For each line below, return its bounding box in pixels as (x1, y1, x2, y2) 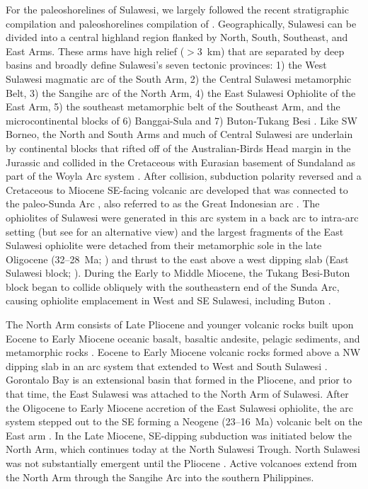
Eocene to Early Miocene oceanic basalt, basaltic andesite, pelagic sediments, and (6, 330, 360, 345)
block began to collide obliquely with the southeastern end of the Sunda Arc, (6, 279, 340, 294)
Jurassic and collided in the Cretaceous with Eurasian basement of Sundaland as (6, 154, 356, 169)
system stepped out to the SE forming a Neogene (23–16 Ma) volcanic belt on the (6, 414, 362, 429)
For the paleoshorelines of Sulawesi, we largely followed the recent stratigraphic (6, 2, 349, 16)
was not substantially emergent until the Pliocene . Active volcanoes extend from (6, 456, 357, 470)
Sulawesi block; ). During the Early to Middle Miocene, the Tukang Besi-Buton (6, 265, 350, 280)
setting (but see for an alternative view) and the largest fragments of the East (6, 224, 344, 238)
